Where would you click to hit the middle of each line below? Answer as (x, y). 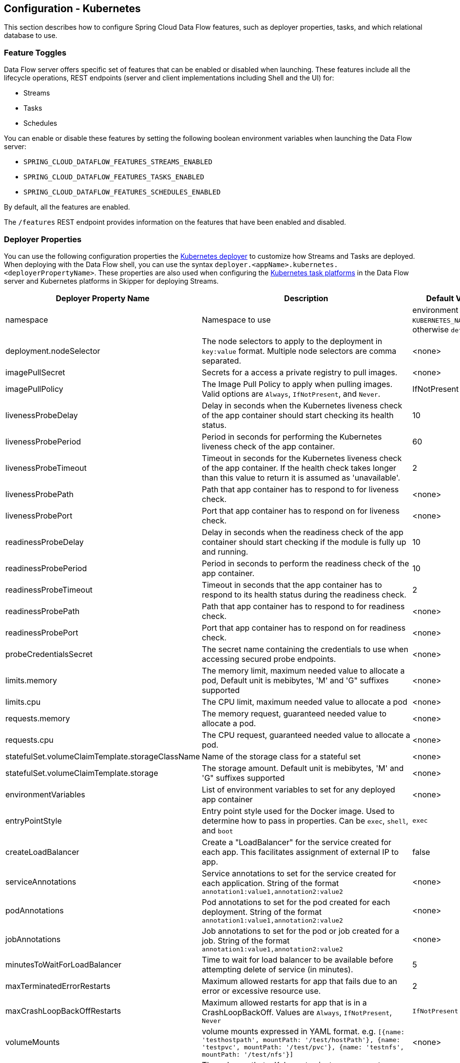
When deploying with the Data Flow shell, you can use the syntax (108, 264)
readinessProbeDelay (45, 542)
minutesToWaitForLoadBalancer (63, 964)
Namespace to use (236, 319)
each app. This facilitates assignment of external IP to (300, 852)
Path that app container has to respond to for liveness (300, 489)
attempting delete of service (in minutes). (278, 969)
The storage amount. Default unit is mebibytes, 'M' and (303, 768)
